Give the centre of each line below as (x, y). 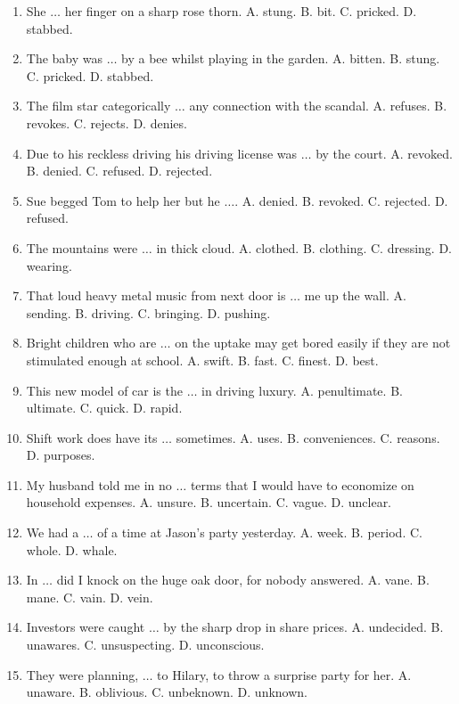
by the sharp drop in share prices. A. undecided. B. (303, 627)
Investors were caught (86, 627)
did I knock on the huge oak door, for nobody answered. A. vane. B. (243, 580)
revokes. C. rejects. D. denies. (107, 123)
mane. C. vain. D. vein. (90, 597)
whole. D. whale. (72, 549)
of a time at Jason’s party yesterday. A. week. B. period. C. (260, 532)
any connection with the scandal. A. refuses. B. (318, 106)
